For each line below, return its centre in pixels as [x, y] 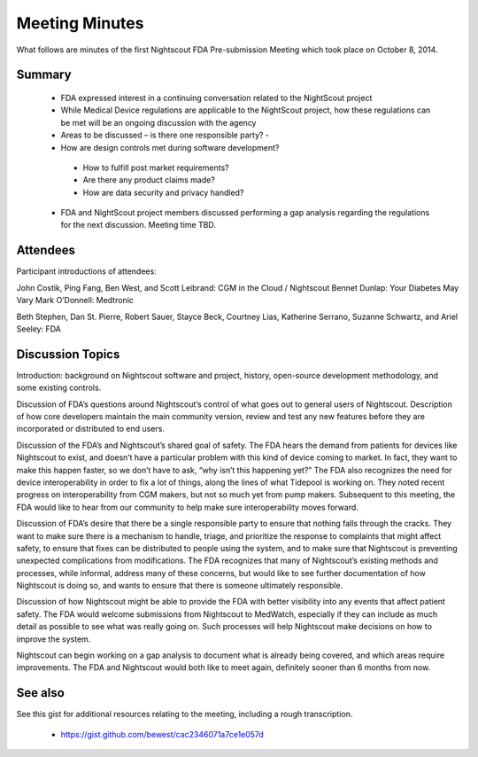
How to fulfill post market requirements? [156, 168]
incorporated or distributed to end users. [91, 429]
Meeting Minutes [80, 23]
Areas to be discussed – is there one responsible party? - [165, 135]
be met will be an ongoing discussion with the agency [158, 122]
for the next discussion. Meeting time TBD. [139, 225]
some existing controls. [59, 388]
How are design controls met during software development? [170, 147]
